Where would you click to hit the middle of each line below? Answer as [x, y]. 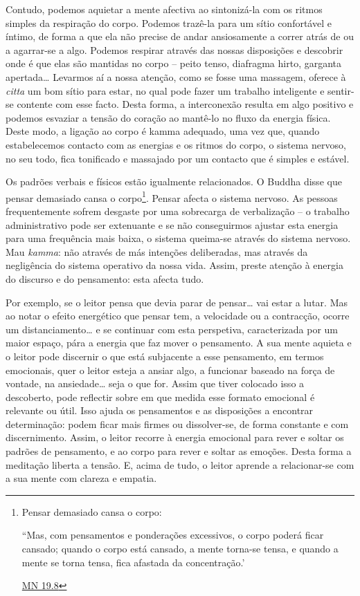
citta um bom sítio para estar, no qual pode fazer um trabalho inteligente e [165, 90]
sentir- [341, 90]
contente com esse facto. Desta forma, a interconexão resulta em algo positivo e [185, 104]
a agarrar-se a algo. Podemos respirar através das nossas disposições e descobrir [174, 49]
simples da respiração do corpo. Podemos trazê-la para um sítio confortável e [169, 22]
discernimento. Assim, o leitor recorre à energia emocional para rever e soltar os [175, 437]
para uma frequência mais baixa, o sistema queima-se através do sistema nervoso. [178, 238]
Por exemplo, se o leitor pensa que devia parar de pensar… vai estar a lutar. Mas [177, 302]
